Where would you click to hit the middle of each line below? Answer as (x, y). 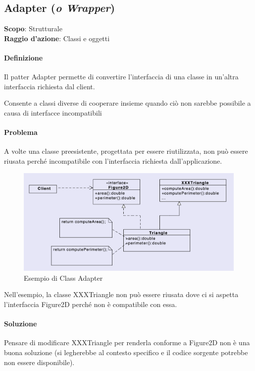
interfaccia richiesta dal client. (50, 86)
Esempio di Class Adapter (63, 278)
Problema (21, 132)
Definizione (24, 57)
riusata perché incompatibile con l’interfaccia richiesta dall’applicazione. (113, 160)
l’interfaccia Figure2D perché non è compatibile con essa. (91, 304)
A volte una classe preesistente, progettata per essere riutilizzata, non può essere (126, 151)
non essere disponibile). (39, 362)
